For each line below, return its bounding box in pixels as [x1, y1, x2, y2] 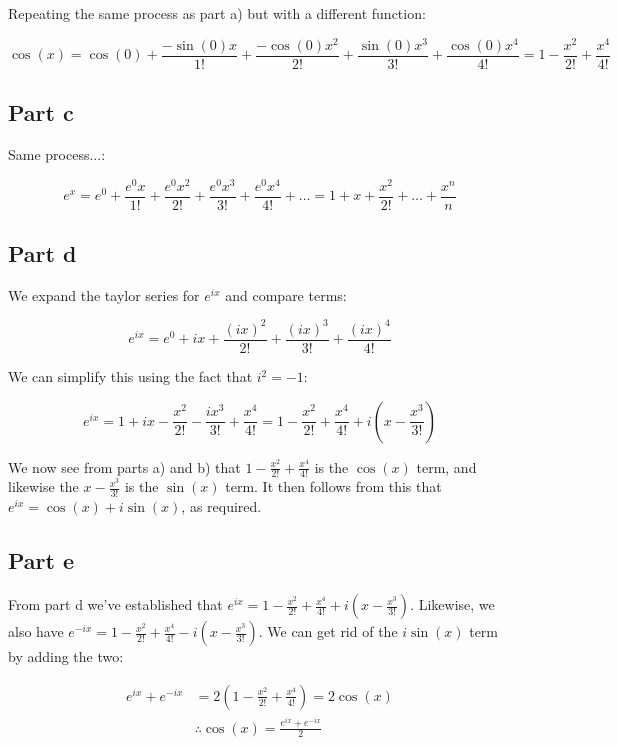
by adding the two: [8, 646, 124, 667]
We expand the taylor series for [8, 284, 200, 305]
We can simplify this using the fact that [8, 366, 253, 387]
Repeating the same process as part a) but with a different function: [8, 3, 426, 23]
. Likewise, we [410, 594, 495, 615]
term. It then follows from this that [225, 476, 442, 497]
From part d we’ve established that [8, 594, 223, 615]
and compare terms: [225, 284, 347, 305]
